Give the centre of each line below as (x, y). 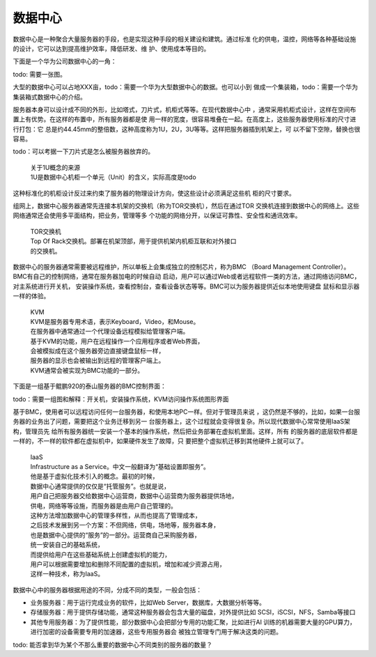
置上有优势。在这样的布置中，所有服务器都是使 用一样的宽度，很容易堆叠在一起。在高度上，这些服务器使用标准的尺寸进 (185, 119)
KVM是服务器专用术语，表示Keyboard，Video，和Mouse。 (115, 321)
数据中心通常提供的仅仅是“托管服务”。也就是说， (100, 486)
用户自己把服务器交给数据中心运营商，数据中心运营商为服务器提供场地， (134, 496)
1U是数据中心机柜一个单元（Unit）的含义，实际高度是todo (113, 177)
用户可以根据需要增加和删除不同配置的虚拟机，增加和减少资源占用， (128, 564)
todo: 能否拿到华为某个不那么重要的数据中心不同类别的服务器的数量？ (112, 644)
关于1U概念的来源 (55, 167)
